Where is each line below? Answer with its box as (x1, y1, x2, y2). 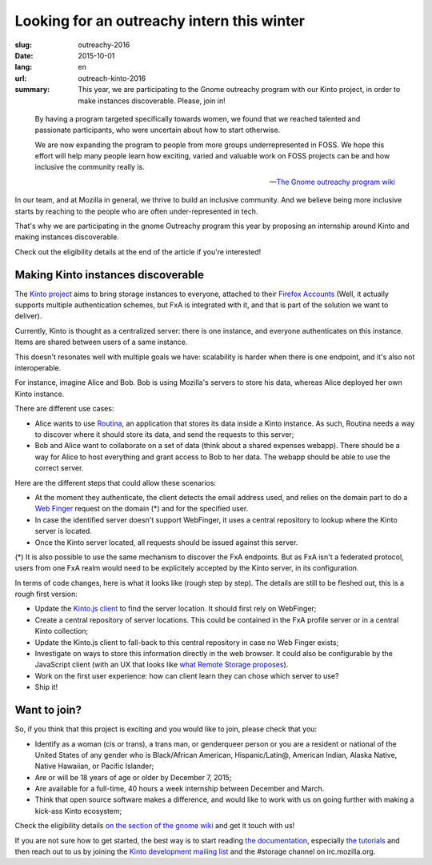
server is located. (34, 527, 92, 536)
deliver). (14, 311, 42, 321)
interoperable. (14, 363, 62, 373)
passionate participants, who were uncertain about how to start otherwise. (34, 125, 281, 135)
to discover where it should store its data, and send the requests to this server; (34, 430, 294, 439)
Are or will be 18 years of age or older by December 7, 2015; (34, 772, 232, 782)
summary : (14, 85, 50, 94)
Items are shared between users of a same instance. (14, 337, 188, 347)
